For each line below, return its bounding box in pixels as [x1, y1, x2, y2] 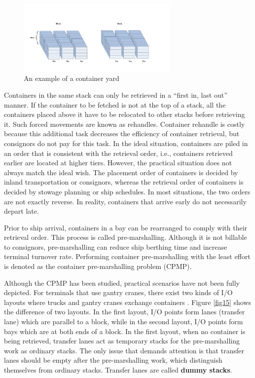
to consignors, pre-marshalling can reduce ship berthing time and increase [4, 241, 227, 252]
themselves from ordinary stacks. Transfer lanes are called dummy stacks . [4, 365, 232, 375]
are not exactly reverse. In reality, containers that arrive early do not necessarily [4, 196, 247, 206]
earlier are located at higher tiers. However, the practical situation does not [4, 157, 232, 168]
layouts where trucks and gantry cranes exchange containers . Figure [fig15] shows [4, 297, 252, 307]
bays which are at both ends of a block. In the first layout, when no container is [4, 326, 246, 336]
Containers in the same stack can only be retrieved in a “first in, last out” [4, 89, 227, 100]
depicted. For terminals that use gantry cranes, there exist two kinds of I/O [4, 287, 233, 298]
